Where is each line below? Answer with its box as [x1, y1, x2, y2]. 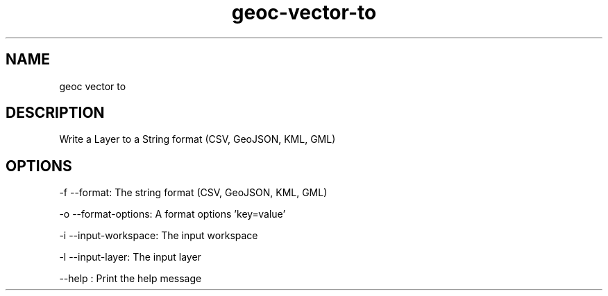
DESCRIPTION [6, 104, 105, 122]
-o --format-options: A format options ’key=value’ [59, 208, 286, 220]
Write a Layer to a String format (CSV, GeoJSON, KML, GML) [59, 133, 336, 146]
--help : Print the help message [59, 272, 202, 285]
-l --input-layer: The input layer [59, 251, 201, 263]
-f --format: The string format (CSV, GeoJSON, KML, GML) [59, 186, 328, 199]
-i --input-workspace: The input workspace [59, 229, 258, 242]
